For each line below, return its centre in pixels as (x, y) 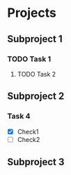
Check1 (28, 131)
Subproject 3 (36, 162)
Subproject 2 (36, 96)
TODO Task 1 (29, 59)
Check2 (29, 139)
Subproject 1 (35, 39)
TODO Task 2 (37, 74)
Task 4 (19, 116)
